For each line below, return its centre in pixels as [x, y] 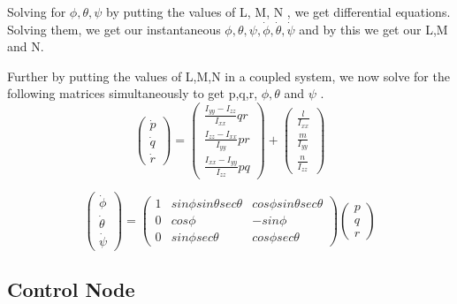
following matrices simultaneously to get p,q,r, [133, 93]
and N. [26, 46]
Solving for [37, 11]
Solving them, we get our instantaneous [114, 29]
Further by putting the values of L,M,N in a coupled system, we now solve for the [228, 76]
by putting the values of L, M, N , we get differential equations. [278, 11]
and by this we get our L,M [373, 29]
